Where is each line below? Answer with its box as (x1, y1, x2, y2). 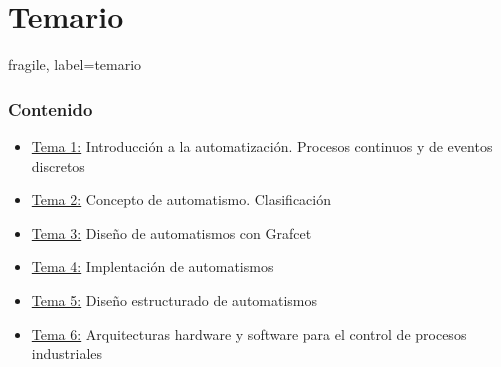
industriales (31, 343, 103, 364)
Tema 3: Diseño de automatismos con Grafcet (31, 222, 312, 243)
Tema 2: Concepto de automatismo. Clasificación (31, 189, 331, 210)
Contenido (8, 96, 93, 121)
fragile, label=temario (8, 54, 142, 75)
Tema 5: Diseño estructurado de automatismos (31, 289, 318, 310)
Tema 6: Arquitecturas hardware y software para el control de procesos (31, 323, 467, 344)
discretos (31, 155, 85, 176)
